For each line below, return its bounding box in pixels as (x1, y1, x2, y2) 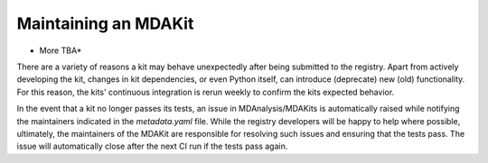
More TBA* (39, 45, 82, 56)
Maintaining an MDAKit (16, 14, 194, 33)
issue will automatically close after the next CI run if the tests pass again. (16, 140, 288, 152)
